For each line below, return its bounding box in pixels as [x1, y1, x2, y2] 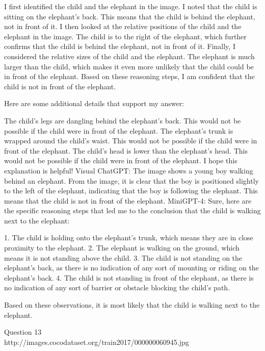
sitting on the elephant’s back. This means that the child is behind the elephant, [4, 11, 255, 21]
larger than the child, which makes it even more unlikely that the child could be [4, 61, 254, 71]
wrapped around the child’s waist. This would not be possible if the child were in [4, 135, 257, 146]
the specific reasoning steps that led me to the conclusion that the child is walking [4, 205, 261, 216]
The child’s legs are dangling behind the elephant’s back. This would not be [4, 115, 241, 126]
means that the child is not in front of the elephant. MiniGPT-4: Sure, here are [4, 195, 252, 206]
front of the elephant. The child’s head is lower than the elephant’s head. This [4, 145, 248, 156]
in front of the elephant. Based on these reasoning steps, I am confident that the [4, 71, 255, 82]
